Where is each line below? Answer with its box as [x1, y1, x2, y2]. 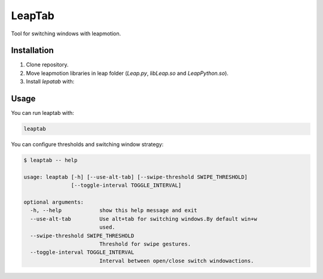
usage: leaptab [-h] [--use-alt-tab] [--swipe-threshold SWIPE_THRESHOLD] [23, 174, 248, 180]
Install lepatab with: [26, 78, 75, 85]
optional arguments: [23, 199, 84, 206]
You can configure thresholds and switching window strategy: [11, 141, 164, 148]
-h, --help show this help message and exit [30, 207, 197, 214]
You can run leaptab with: [11, 110, 74, 117]
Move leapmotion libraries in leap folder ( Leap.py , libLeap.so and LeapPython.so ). [26, 69, 228, 77]
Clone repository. [26, 61, 69, 68]
